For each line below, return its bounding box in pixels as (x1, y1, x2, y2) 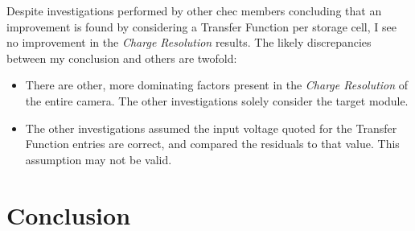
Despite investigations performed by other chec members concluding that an (6, 2, 382, 19)
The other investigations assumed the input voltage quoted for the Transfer (25, 119, 397, 136)
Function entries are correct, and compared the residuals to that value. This (25, 135, 400, 152)
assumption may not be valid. (25, 151, 172, 167)
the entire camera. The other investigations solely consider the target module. (25, 92, 409, 109)
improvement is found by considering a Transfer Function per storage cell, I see (6, 18, 397, 35)
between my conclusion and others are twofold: (6, 49, 237, 66)
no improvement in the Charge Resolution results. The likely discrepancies (6, 34, 372, 51)
